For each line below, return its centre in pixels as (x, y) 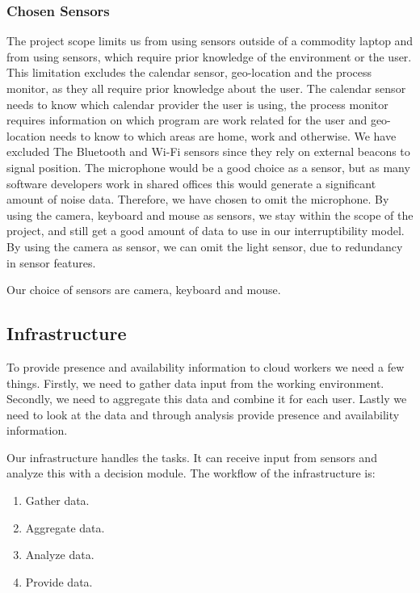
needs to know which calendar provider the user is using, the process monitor (197, 104)
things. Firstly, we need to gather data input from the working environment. (195, 383)
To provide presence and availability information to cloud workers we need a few (206, 366)
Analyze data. (60, 555)
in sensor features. (51, 262)
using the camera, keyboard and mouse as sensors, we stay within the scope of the (210, 214)
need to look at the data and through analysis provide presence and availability (203, 414)
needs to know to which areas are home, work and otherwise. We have (223, 135)
